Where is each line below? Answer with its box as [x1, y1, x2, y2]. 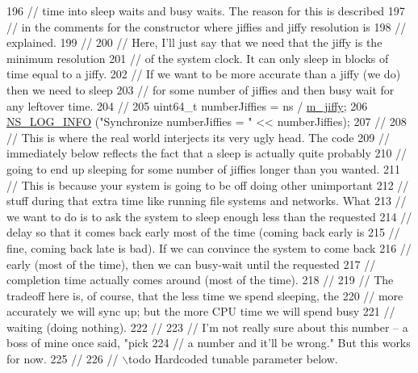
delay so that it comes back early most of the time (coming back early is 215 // [6, 224, 400, 241]
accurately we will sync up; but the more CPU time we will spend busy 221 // [6, 303, 395, 320]
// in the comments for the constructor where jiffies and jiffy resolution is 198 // [6, 18, 407, 35]
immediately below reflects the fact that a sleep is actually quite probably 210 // [6, 145, 408, 161]
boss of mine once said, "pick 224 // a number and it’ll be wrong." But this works [6, 334, 411, 351]
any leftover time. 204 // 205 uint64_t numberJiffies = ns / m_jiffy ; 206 [6, 97, 368, 114]
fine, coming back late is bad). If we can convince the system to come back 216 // [6, 239, 412, 256]
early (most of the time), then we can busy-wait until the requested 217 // [6, 255, 376, 272]
